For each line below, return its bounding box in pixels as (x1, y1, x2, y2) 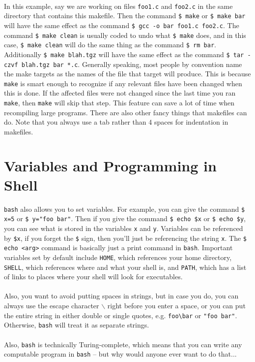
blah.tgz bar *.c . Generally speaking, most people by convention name (21, 59, 242, 69)
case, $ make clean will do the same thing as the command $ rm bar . (4, 39, 216, 50)
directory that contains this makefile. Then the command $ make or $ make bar (4, 10, 246, 21)
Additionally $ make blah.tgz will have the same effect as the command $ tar (4, 49, 244, 59)
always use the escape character (4, 300, 99, 310)
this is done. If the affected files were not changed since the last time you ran (4, 88, 236, 98)
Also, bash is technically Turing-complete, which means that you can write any (4, 339, 242, 349)
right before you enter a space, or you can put (107, 300, 246, 310)
